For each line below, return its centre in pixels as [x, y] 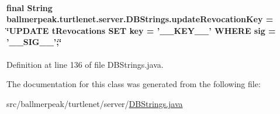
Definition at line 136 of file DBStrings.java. [85, 64]
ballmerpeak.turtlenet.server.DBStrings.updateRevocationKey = [140, 19]
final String [30, 7]
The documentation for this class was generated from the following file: [134, 84]
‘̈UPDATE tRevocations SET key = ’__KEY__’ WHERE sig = [141, 30]
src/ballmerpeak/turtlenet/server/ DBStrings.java [95, 103]
